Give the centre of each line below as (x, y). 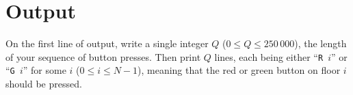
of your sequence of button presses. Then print (103, 56)
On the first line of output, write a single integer (107, 43)
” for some (44, 70)
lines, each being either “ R (269, 56)
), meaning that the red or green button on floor (239, 70)
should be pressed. (44, 84)
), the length (321, 43)
